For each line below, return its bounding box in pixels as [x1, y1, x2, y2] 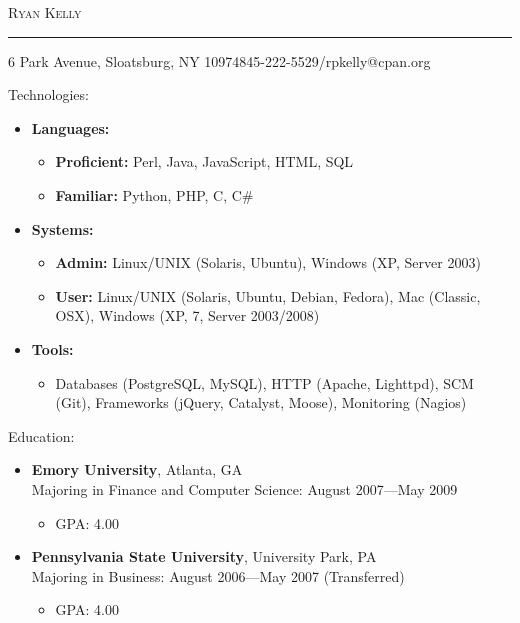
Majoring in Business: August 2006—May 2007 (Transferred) [31, 565, 405, 586]
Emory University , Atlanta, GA [31, 459, 243, 480]
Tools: [31, 338, 74, 359]
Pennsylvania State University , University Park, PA [31, 546, 377, 567]
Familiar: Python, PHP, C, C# [55, 184, 254, 205]
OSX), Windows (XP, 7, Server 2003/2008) [55, 305, 320, 326]
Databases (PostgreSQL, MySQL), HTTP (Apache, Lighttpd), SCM [55, 372, 474, 393]
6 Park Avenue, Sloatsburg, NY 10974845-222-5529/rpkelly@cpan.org [8, 50, 431, 71]
